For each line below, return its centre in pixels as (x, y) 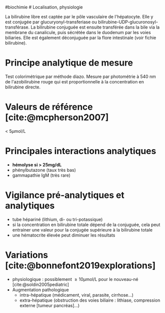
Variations (27, 255)
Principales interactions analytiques (81, 151)
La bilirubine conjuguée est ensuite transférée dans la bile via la (95, 27)
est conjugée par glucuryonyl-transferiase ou (51, 22)
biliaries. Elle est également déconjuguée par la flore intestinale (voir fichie (81, 38)
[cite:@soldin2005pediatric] (41, 284)
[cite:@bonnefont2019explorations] (81, 265)
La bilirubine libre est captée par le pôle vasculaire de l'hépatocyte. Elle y (79, 17)
